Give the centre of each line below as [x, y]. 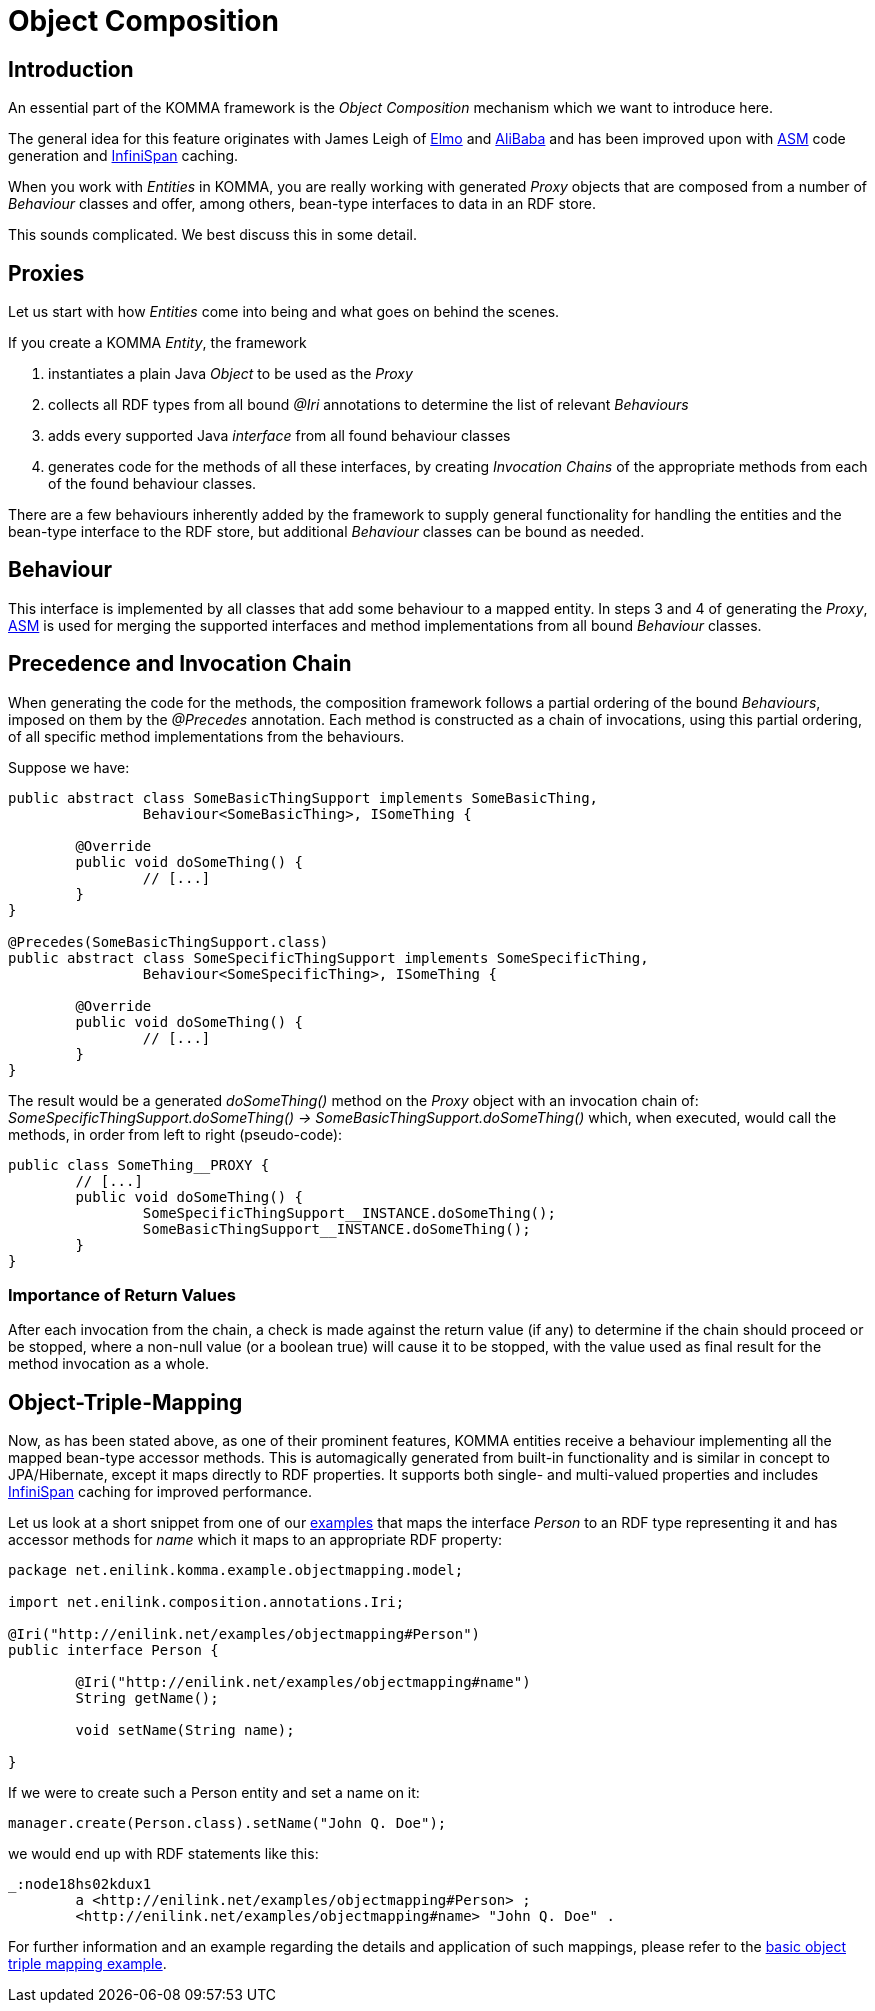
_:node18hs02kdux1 [80, 1884]
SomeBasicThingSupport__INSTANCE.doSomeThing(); [336, 1228]
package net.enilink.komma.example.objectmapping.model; [236, 1570]
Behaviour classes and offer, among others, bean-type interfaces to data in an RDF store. [302, 204]
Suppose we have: [69, 767]
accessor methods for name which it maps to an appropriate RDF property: [255, 1540]
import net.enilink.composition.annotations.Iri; [206, 1602]
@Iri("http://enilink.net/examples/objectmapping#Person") [244, 1634]
